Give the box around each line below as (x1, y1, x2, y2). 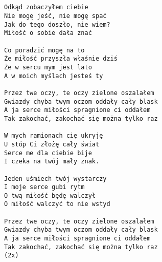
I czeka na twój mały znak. (4, 158, 100, 165)
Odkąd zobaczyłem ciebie (4, 4, 88, 11)
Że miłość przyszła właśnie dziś (4, 55, 118, 63)
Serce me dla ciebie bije (4, 149, 92, 157)
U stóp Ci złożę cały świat (4, 140, 100, 148)
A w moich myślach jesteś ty (4, 72, 103, 80)
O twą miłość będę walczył (4, 192, 96, 199)
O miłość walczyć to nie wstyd (4, 200, 110, 208)
